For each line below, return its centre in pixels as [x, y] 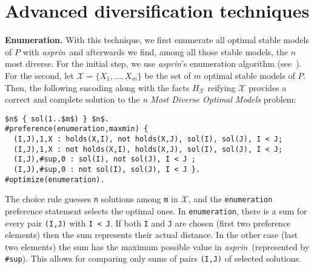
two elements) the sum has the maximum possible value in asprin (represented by [157, 246]
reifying [222, 87]
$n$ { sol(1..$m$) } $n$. [57, 119]
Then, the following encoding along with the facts [97, 87]
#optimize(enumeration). [55, 179]
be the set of [168, 75]
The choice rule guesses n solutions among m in [92, 199]
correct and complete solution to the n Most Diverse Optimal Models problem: [151, 99]
